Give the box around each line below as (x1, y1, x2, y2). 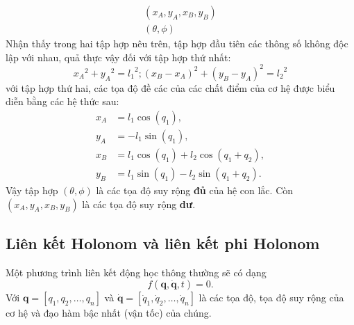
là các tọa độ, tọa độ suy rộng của (199, 290, 344, 305)
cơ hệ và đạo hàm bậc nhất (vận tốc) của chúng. (6, 306, 212, 320)
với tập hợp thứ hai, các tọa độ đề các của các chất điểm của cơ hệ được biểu (6, 80, 335, 95)
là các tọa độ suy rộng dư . (82, 196, 196, 211)
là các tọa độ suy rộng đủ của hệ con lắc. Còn (96, 183, 294, 198)
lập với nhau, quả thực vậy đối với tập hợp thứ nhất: (6, 49, 231, 64)
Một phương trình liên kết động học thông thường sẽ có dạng (6, 264, 267, 279)
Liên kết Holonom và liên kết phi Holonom (6, 232, 320, 254)
